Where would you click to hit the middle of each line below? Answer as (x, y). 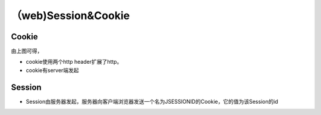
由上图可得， (27, 51)
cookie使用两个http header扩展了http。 (74, 62)
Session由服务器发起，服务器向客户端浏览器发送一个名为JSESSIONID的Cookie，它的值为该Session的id (152, 101)
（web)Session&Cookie (70, 15)
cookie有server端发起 (53, 70)
